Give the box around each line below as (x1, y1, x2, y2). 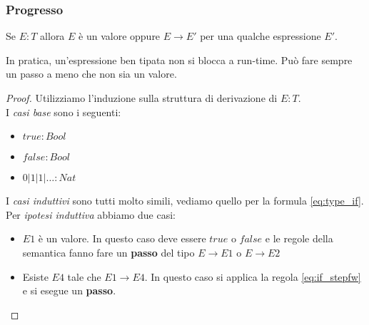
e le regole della (265, 231, 333, 246)
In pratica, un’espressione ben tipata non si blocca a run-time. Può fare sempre (6, 52, 353, 67)
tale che (67, 269, 101, 284)
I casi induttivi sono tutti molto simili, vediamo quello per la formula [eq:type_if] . (6, 193, 364, 208)
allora (40, 29, 65, 43)
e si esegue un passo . (22, 283, 116, 298)
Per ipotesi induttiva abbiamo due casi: (6, 207, 176, 222)
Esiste (22, 269, 49, 284)
